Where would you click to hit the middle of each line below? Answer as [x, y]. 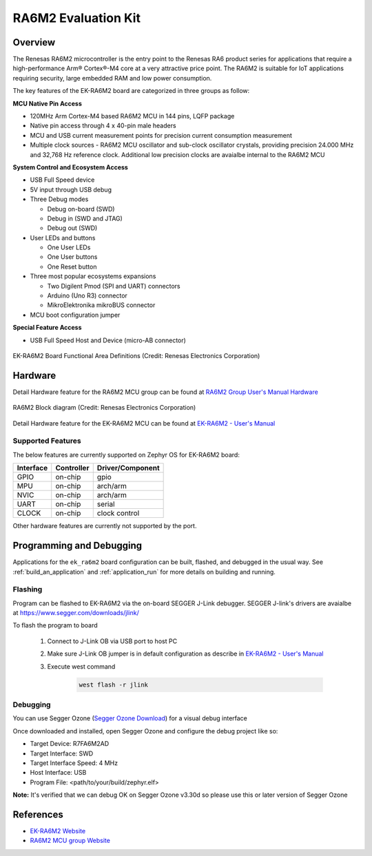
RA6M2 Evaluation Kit [77, 18]
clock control [118, 513]
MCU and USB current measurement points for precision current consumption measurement [161, 135]
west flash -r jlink [113, 685]
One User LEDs [69, 247]
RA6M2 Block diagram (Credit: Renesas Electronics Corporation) [104, 408]
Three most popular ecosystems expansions [93, 276]
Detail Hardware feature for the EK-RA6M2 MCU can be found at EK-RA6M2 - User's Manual [144, 423]
